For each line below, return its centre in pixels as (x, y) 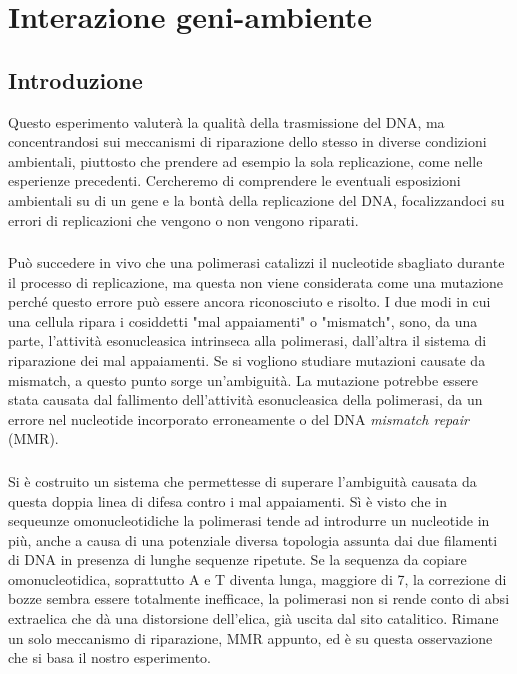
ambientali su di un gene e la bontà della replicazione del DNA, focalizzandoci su (256, 199)
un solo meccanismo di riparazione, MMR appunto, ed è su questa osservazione (250, 637)
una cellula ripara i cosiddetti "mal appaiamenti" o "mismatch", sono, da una (243, 320)
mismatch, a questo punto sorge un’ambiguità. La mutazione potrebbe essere (243, 379)
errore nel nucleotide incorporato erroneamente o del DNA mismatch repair (238, 418)
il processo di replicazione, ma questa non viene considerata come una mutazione (256, 281)
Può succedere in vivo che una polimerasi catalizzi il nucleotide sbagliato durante (256, 262)
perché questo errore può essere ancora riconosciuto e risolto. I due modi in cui (249, 301)
